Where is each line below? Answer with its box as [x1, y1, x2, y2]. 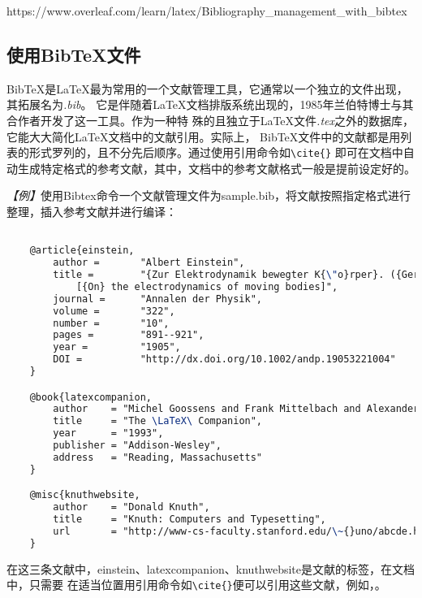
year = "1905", [53, 341, 181, 353]
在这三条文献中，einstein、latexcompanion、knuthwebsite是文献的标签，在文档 [6, 560, 416, 577]
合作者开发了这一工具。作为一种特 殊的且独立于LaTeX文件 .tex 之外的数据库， [6, 111, 414, 128]
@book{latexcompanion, [29, 391, 152, 403]
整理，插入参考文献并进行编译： [6, 203, 177, 220]
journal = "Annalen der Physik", [53, 292, 262, 305]
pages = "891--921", [53, 329, 205, 341]
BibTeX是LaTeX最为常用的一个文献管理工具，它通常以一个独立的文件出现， [6, 80, 408, 97]
